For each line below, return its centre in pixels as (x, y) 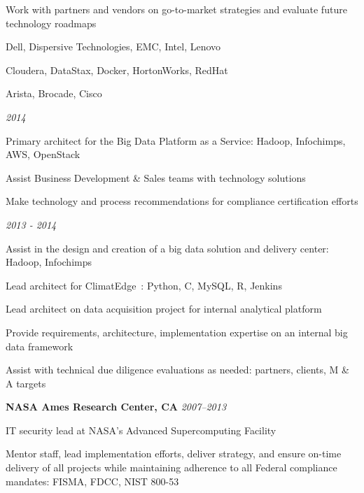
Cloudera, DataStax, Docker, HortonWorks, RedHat (117, 70)
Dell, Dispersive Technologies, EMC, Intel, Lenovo (113, 47)
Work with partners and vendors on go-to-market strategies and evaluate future (176, 9)
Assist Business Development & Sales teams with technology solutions (156, 177)
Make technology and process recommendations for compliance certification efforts (182, 201)
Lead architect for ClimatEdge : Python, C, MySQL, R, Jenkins (144, 285)
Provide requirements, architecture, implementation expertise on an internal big (177, 332)
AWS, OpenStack (43, 154)
